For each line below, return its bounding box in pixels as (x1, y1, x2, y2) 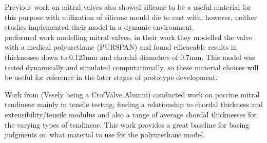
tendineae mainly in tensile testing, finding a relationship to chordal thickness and (5, 99, 263, 110)
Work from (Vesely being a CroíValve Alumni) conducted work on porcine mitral (5, 89, 260, 99)
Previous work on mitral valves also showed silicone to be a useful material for (5, 2, 251, 12)
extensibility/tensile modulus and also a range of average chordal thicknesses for (5, 109, 257, 119)
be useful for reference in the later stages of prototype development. (5, 72, 218, 83)
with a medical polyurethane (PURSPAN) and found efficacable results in (5, 42, 237, 52)
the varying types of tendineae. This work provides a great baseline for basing (5, 119, 250, 130)
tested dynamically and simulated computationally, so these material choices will (5, 62, 259, 72)
